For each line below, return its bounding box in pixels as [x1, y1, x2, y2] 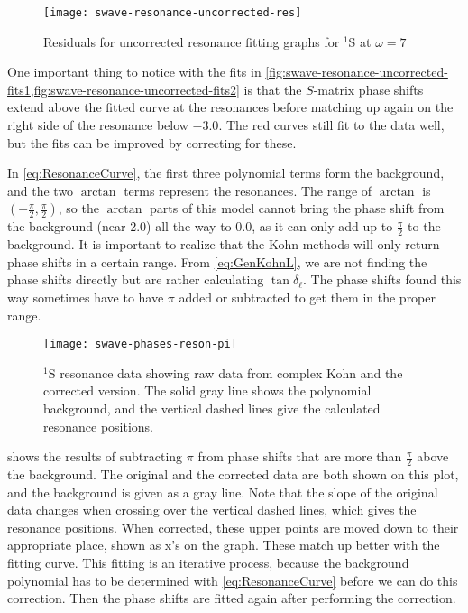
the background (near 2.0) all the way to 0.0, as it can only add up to [7, 217, 393, 236]
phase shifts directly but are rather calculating [7, 270, 264, 289]
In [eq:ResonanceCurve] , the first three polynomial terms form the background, [7, 163, 445, 182]
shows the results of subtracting [7, 447, 183, 466]
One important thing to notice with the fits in [7, 62, 262, 81]
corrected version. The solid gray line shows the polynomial [43, 381, 372, 400]
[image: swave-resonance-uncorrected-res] [43, 6, 302, 19]
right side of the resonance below [7, 116, 188, 135]
